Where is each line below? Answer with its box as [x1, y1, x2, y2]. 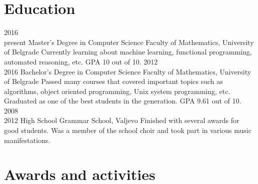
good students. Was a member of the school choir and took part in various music [4, 125, 251, 135]
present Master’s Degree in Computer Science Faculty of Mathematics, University [4, 36, 254, 47]
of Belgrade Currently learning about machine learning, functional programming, [4, 46, 252, 57]
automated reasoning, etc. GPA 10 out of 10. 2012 [4, 56, 158, 66]
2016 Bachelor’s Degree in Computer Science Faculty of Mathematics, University [4, 66, 251, 76]
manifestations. [4, 134, 50, 145]
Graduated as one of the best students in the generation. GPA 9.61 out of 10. [4, 95, 241, 106]
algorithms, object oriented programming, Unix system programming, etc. [4, 85, 230, 96]
